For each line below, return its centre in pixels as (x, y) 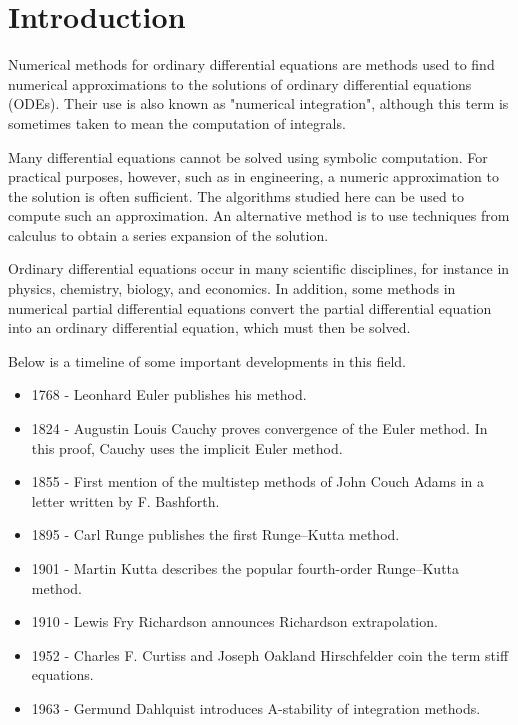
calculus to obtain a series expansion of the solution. (168, 234)
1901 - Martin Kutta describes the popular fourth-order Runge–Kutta (245, 568)
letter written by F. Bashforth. (125, 500)
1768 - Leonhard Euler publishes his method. (169, 394)
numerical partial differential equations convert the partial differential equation (250, 307)
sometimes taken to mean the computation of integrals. (177, 122)
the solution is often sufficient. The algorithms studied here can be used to (236, 195)
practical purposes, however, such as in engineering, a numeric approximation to (253, 176)
